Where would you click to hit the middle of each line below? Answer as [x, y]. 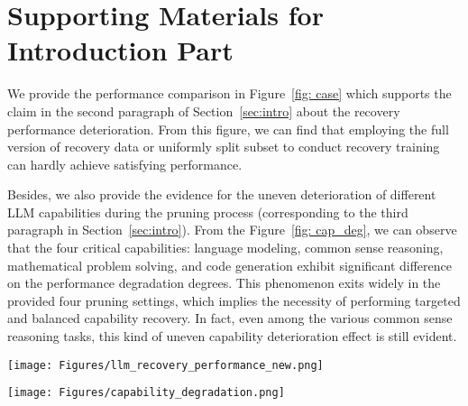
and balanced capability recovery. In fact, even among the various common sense [230, 318]
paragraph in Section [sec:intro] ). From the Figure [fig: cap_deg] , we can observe [232, 230]
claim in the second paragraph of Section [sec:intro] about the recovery [204, 111]
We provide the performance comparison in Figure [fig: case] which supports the [229, 93]
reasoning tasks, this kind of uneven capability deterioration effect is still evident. [232, 336]
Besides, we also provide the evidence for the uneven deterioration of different [222, 194]
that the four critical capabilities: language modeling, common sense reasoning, [225, 248]
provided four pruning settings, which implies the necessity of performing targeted [234, 300]
